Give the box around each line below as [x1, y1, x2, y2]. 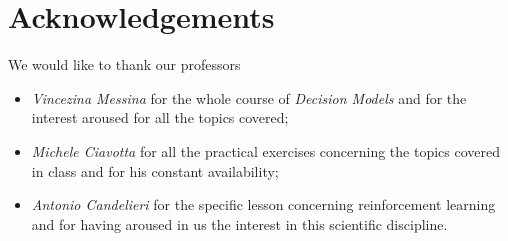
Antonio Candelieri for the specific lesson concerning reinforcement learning [31, 194, 496, 215]
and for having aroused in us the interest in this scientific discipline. [31, 213, 448, 234]
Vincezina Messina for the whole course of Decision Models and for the [31, 87, 467, 108]
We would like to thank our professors [8, 54, 241, 75]
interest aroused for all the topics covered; [31, 107, 289, 128]
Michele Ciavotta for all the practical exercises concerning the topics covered [31, 140, 501, 161]
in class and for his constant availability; [31, 160, 279, 181]
